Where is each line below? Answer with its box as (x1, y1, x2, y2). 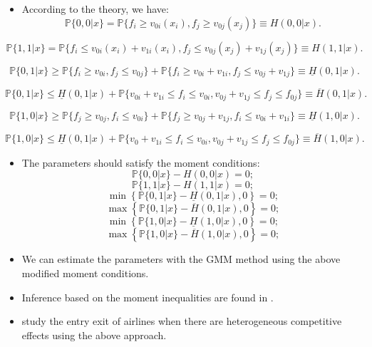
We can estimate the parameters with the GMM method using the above (21, 252, 341, 266)
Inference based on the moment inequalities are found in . (21, 289, 274, 304)
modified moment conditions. (21, 266, 149, 281)
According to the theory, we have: (21, 1, 169, 16)
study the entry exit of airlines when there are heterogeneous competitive (21, 314, 342, 328)
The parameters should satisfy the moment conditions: (21, 155, 260, 170)
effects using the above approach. (21, 327, 167, 342)
